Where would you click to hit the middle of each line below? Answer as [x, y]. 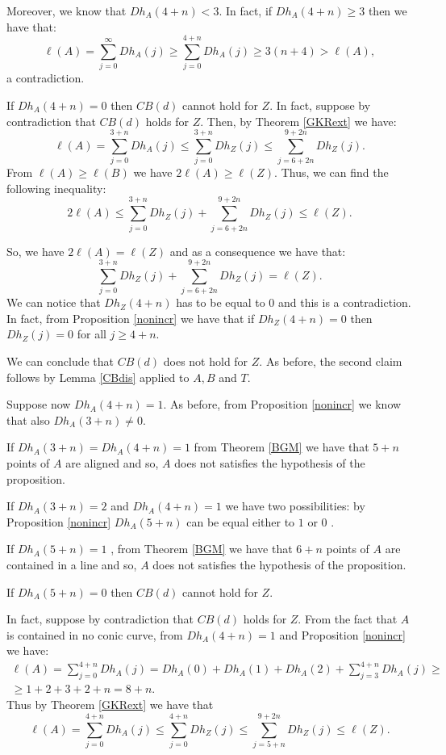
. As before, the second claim [331, 361]
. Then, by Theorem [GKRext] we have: [298, 121]
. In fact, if [246, 10]
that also [28, 419]
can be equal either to [241, 521]
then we [388, 10]
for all [92, 334]
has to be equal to [221, 302]
